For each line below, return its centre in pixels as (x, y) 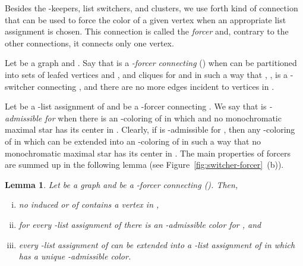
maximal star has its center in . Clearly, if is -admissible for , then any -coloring (150, 129)
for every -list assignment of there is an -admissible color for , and (140, 224)
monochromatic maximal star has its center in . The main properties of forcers (148, 153)
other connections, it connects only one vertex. (89, 43)
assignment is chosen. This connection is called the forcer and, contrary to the (147, 31)
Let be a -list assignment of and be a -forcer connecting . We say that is (136, 106)
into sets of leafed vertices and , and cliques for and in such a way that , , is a (146, 74)
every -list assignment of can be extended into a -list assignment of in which (157, 244)
